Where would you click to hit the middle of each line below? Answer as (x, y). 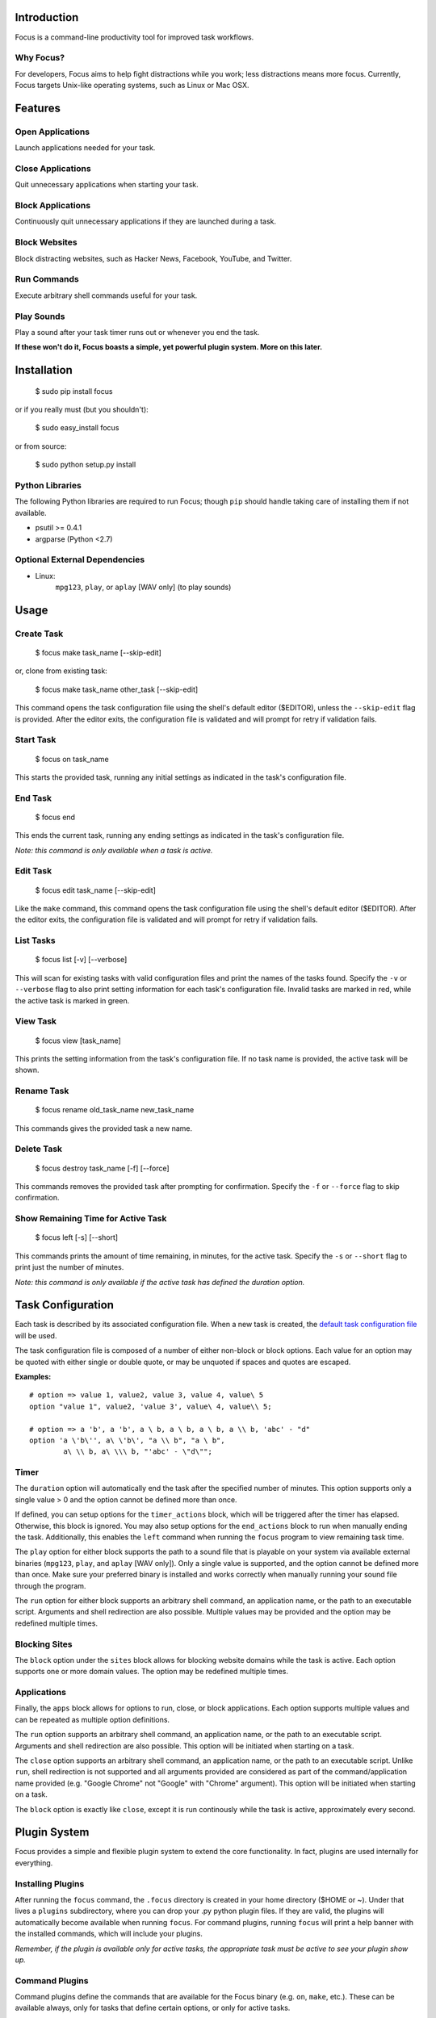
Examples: (33, 1376)
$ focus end (55, 817)
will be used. (36, 1335)
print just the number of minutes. (69, 1267)
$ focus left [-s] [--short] (77, 1237)
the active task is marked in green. (72, 1000)
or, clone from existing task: (61, 671)
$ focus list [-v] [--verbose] (81, 960)
